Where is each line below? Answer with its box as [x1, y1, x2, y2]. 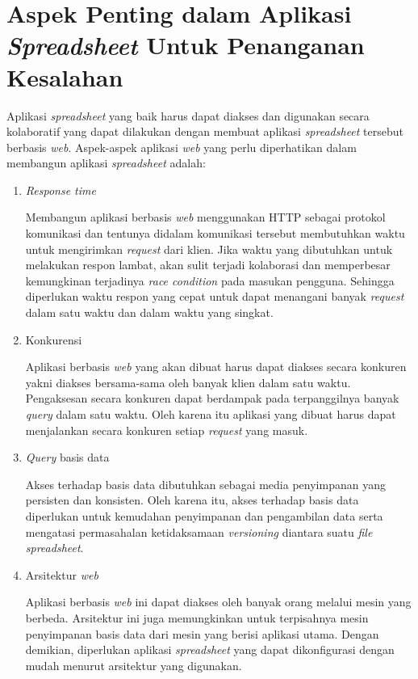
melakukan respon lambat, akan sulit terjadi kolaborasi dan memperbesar [25, 256, 391, 273]
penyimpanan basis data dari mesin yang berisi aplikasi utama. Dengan [25, 625, 379, 642]
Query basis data [25, 449, 110, 466]
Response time [25, 181, 96, 198]
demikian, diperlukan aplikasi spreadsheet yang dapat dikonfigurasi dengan [25, 641, 395, 658]
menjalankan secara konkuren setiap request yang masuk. [25, 421, 308, 438]
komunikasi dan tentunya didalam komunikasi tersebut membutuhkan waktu [25, 225, 405, 242]
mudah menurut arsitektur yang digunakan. [25, 656, 242, 673]
